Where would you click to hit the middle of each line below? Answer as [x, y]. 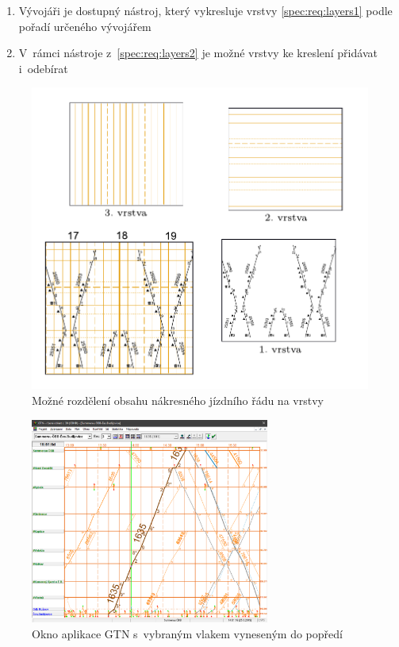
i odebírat [43, 68]
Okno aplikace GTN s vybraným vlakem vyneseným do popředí [187, 633]
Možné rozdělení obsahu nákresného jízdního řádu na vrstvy [178, 400]
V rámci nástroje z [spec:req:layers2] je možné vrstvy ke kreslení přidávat [198, 53]
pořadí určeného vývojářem [85, 26]
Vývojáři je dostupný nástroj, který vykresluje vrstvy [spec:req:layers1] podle [205, 10]
